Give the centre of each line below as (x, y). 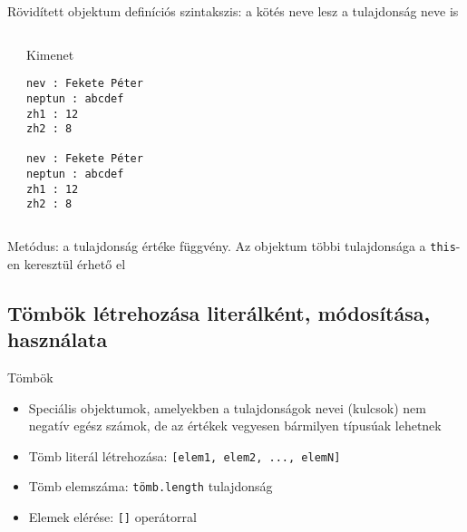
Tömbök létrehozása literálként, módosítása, (219, 312)
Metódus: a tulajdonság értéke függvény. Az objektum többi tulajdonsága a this (232, 246)
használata (58, 339)
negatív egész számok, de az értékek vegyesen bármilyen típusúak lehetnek (235, 426)
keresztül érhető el (75, 263)
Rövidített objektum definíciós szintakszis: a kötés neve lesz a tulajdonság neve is (233, 11)
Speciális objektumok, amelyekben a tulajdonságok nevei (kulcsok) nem (227, 407)
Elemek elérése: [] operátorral (112, 517)
